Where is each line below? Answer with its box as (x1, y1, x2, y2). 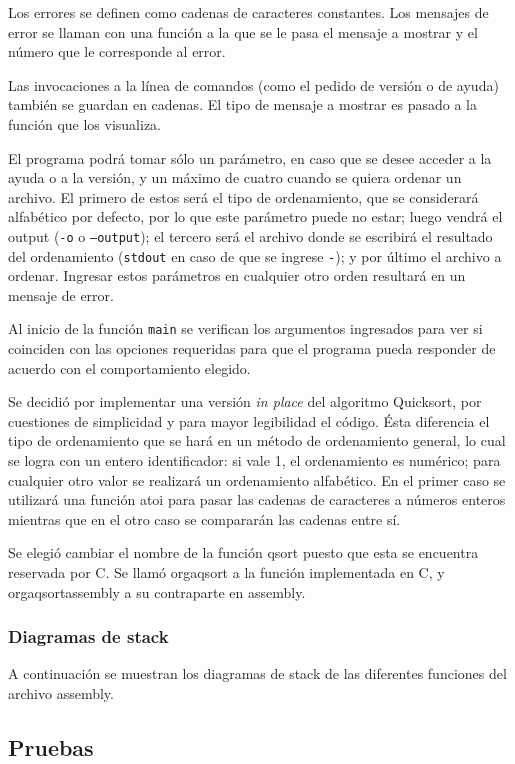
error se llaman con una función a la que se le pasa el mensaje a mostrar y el (8, 21, 478, 42)
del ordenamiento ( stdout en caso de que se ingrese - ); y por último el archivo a (8, 245, 502, 266)
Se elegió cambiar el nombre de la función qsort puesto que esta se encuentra (8, 542, 479, 563)
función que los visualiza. (8, 113, 162, 134)
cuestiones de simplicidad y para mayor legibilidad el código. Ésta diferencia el (8, 410, 490, 431)
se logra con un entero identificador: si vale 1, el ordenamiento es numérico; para (8, 450, 501, 471)
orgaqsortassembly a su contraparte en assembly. (8, 581, 306, 602)
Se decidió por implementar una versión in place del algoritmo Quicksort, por (8, 391, 482, 412)
